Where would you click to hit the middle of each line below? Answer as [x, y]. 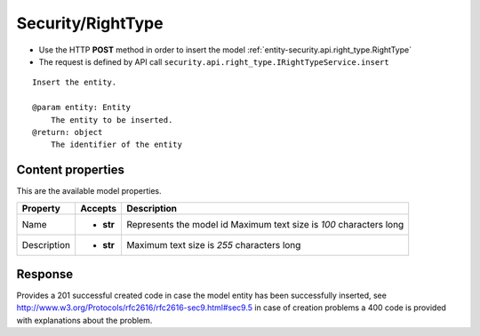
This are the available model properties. [89, 191]
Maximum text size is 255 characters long [213, 244]
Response [45, 274]
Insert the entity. [75, 83]
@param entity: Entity [82, 108]
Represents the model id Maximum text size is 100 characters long [265, 224]
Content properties [70, 170]
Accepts [99, 208]
